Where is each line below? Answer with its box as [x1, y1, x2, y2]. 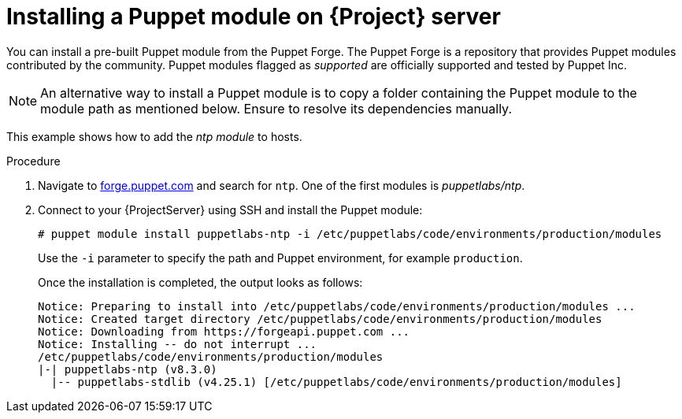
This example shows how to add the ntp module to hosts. [6, 129, 302, 143]
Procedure [6, 154, 61, 168]
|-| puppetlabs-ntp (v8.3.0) [38, 362, 217, 376]
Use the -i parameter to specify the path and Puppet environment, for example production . [38, 250, 523, 265]
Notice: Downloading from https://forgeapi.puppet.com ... [38, 324, 410, 338]
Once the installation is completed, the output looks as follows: [38, 275, 363, 289]
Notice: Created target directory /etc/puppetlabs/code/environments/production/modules [38, 312, 602, 325]
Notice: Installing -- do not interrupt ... [38, 337, 317, 350]
